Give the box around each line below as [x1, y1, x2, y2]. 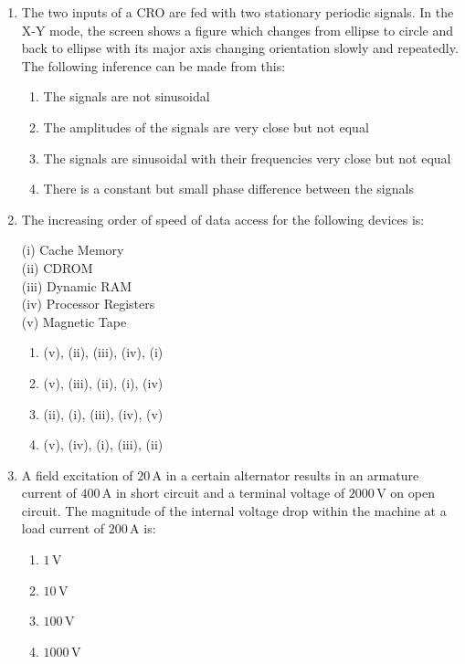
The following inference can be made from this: [21, 56, 286, 75]
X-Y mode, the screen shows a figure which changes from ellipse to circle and [21, 20, 453, 39]
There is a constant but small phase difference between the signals [43, 179, 414, 198]
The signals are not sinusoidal [43, 87, 210, 106]
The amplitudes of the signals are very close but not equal [43, 117, 369, 136]
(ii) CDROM [21, 258, 93, 277]
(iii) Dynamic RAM [21, 276, 132, 295]
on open [390, 483, 435, 502]
